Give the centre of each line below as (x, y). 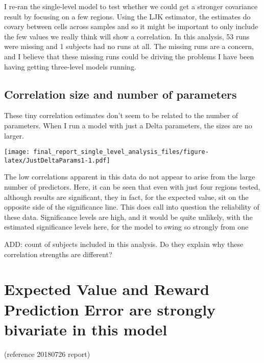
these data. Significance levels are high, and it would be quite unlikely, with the (128, 217)
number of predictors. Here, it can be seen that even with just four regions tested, (132, 187)
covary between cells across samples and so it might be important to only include (131, 26)
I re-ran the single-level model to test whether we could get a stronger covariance (131, 6)
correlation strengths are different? (58, 254)
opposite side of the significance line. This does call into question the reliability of (132, 207)
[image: (17, 152)
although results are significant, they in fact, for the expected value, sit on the (126, 197)
